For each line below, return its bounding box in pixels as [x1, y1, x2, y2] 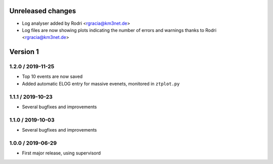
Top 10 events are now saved [22, 73, 83, 79]
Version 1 [9, 48, 39, 56]
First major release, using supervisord [22, 150, 101, 156]
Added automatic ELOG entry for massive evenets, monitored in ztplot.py [22, 80, 180, 87]
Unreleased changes [9, 7, 76, 15]
